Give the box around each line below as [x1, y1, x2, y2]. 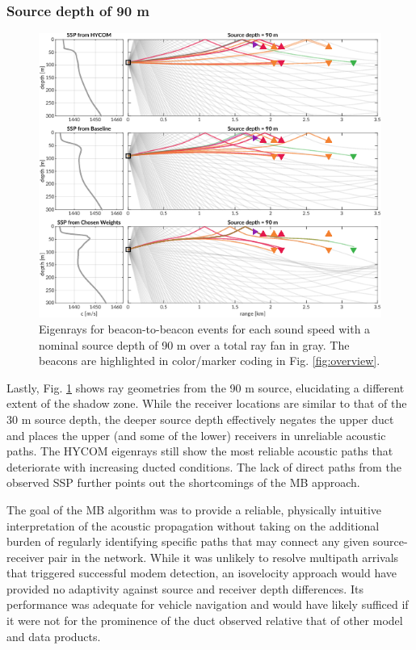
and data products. [6, 627, 101, 644]
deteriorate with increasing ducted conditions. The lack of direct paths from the [6, 458, 401, 475]
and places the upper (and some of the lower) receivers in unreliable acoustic [6, 426, 386, 443]
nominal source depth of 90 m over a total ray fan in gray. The [39, 336, 350, 353]
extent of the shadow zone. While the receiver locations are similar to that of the [6, 395, 407, 412]
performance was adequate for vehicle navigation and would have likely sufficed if [6, 596, 409, 613]
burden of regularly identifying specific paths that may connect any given [6, 533, 370, 550]
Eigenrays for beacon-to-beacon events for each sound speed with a [39, 320, 371, 337]
